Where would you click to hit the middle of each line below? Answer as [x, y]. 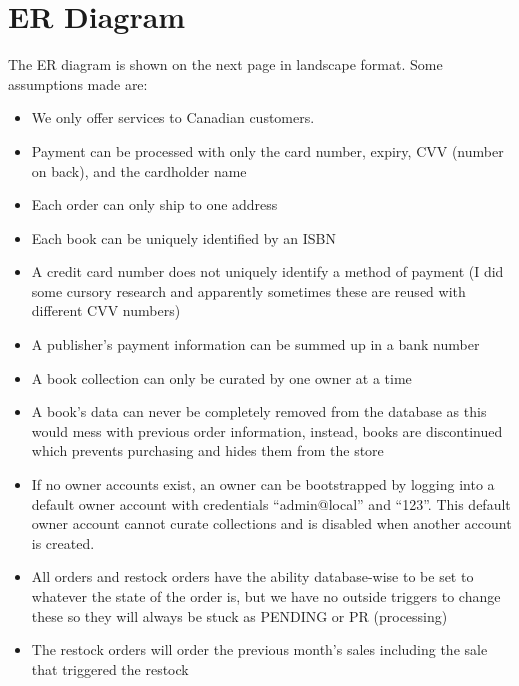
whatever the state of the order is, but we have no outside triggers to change [266, 596]
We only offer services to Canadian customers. [173, 117]
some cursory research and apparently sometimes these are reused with [248, 290]
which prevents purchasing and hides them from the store [207, 450]
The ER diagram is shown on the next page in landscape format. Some [225, 64]
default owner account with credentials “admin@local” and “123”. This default [271, 503]
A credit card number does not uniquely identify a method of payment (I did [267, 271]
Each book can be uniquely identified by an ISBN [183, 237]
